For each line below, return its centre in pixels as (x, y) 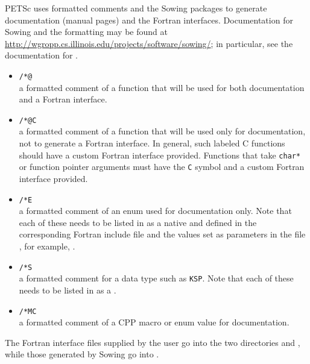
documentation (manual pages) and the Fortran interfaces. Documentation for (149, 20)
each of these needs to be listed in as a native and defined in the (138, 222)
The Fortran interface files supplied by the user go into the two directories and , (153, 342)
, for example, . (47, 246)
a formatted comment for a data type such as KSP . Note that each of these (156, 278)
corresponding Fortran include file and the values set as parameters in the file (162, 234)
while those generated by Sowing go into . (82, 354)
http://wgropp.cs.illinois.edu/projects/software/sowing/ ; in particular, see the (149, 43)
